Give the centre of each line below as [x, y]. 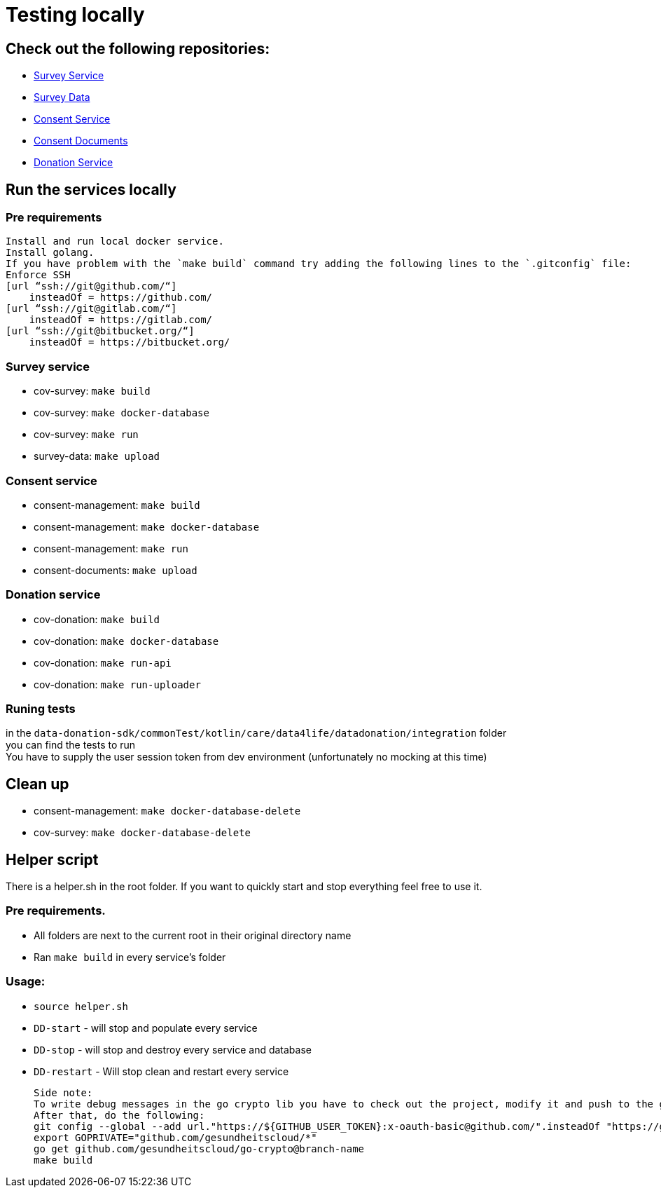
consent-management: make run [111, 548]
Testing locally [75, 15]
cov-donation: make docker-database [126, 641]
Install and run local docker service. [115, 241]
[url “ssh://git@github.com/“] [91, 286]
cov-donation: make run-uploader [117, 684]
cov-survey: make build [92, 391]
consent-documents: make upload [116, 570]
